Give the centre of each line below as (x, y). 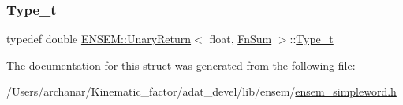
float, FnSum (241, 39)
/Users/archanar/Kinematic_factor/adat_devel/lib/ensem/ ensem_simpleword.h (201, 91)
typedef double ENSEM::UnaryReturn (99, 39)
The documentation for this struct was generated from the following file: (181, 65)
